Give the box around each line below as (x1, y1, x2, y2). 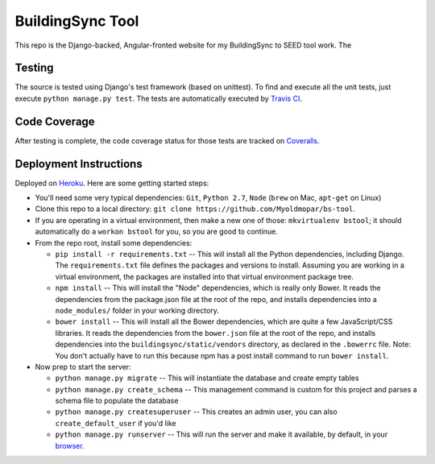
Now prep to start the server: (35, 362, 132, 371)
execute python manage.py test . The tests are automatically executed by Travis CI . (14, 93, 302, 103)
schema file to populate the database (55, 396, 179, 406)
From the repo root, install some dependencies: (35, 238, 193, 247)
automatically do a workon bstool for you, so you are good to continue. (35, 226, 278, 237)
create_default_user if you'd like (55, 418, 176, 428)
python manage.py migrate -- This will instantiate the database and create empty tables (55, 373, 359, 383)
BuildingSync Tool (14, 12, 139, 30)
